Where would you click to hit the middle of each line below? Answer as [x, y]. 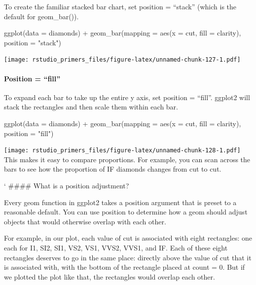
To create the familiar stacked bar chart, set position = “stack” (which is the [120, 6]
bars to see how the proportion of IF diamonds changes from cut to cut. [113, 169]
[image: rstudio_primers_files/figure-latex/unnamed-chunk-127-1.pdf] [122, 60]
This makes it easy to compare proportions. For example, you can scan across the [127, 159]
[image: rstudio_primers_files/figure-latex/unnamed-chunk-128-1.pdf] [122, 151]
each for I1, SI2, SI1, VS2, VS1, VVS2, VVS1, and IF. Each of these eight [116, 248]
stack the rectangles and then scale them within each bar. [91, 107]
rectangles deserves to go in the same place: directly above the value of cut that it [128, 257]
